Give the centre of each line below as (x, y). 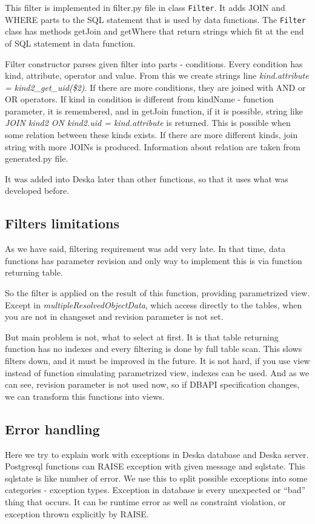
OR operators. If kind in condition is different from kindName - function (139, 99)
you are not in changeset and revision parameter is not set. (114, 317)
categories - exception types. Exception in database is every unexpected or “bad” (155, 490)
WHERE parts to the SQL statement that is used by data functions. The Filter (155, 19)
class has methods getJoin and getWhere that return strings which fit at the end (154, 31)
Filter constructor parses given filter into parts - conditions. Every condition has (154, 63)
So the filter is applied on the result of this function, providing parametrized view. (157, 293)
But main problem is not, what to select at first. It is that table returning (142, 337)
